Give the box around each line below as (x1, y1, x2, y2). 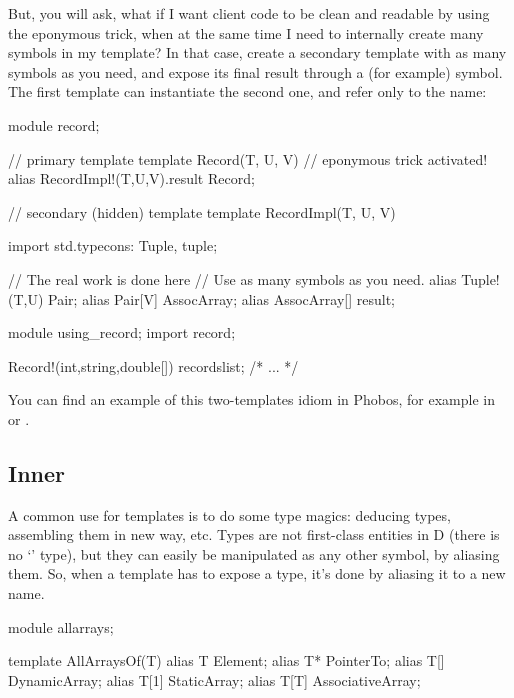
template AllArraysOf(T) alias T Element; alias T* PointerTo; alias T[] (8, 650, 445, 671)
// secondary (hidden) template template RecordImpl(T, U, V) (8, 201, 396, 222)
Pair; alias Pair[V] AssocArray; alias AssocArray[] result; (48, 288, 395, 309)
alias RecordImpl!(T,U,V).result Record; (8, 168, 255, 189)
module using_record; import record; (8, 322, 236, 343)
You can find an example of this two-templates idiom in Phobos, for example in (8, 389, 495, 410)
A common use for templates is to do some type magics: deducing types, (8, 504, 451, 525)
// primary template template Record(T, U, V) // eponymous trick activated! (8, 148, 488, 169)
